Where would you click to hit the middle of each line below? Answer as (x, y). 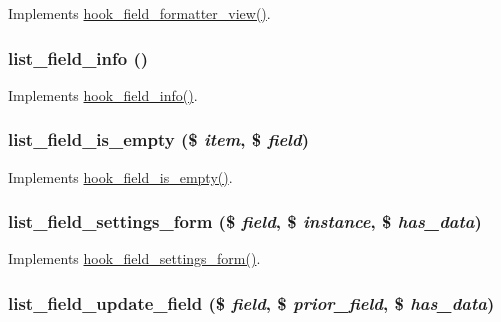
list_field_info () (78, 57)
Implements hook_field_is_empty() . (120, 176)
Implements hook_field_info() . (103, 94)
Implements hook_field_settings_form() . (134, 258)
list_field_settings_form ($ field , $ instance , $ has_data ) (245, 221)
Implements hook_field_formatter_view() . (139, 13)
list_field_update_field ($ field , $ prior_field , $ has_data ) (251, 302)
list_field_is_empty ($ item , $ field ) (158, 139)
